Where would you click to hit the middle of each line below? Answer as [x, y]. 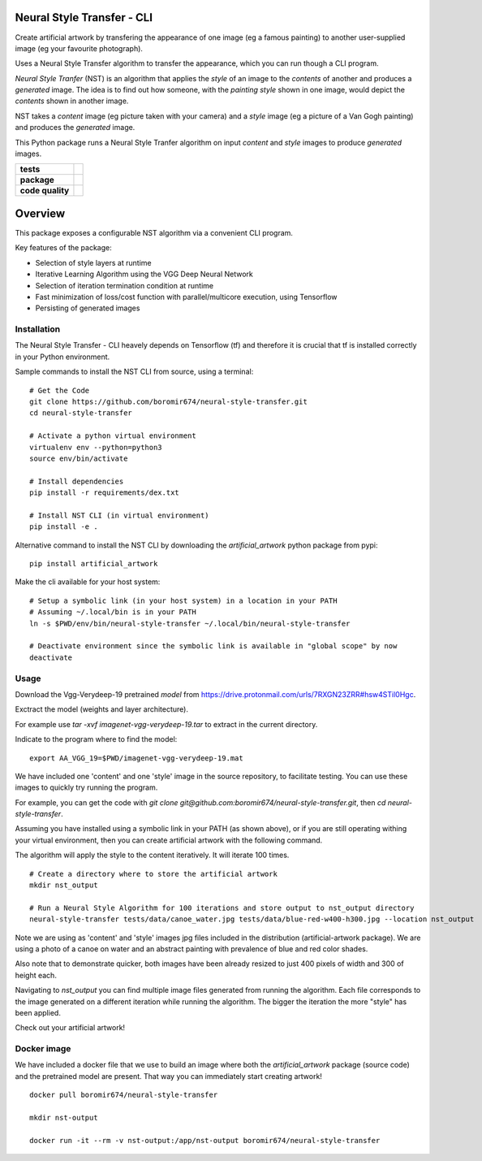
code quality [45, 191]
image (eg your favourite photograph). [79, 48]
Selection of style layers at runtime [93, 262]
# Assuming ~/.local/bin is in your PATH [113, 612]
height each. [36, 975]
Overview [40, 213]
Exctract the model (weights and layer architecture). [102, 709]
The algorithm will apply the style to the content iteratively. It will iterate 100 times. [152, 855]
